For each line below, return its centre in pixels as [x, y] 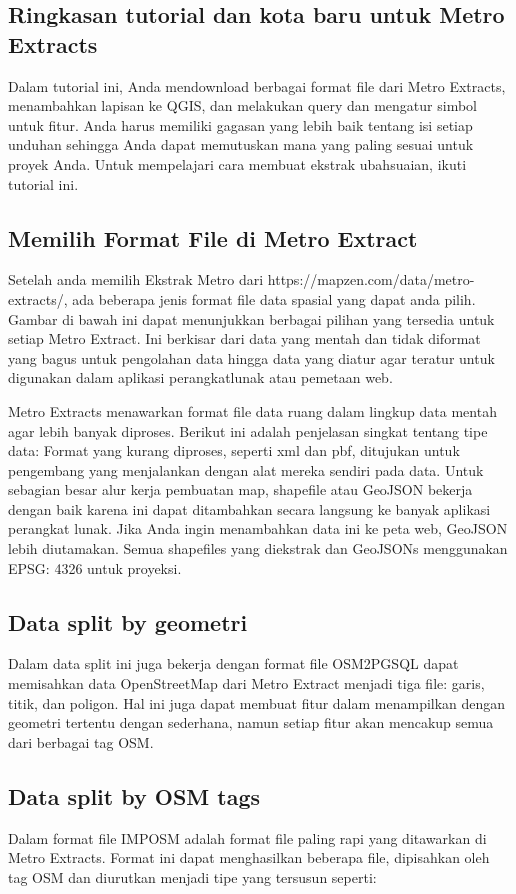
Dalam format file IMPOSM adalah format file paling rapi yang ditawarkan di [247, 837]
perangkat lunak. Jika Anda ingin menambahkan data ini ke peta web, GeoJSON [258, 528]
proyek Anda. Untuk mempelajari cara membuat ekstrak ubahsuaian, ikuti [237, 163]
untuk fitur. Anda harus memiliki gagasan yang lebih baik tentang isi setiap [240, 124]
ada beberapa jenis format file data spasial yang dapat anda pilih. [274, 298]
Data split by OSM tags [134, 795]
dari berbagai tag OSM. [81, 741]
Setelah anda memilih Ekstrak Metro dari [136, 279]
